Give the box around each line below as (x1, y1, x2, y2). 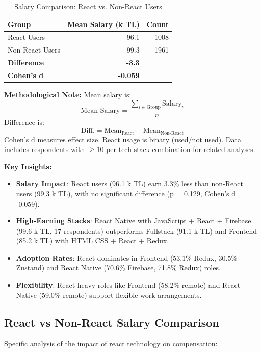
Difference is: (4, 117, 44, 128)
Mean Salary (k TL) (67, 18, 140, 29)
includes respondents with (4, 144, 85, 155)
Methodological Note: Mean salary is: (4, 89, 132, 100)
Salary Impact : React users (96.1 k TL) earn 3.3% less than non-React (16, 178, 243, 189)
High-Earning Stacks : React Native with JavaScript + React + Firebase (16, 215, 251, 226)
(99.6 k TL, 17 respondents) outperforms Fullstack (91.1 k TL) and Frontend (16, 225, 257, 236)
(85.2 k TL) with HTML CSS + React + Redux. (16, 235, 169, 246)
